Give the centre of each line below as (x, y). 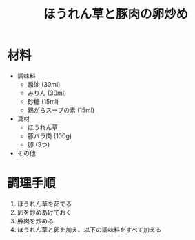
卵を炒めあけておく (44, 212)
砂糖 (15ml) (43, 101)
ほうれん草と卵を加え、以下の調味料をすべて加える (89, 229)
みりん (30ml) (47, 93)
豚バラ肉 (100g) (50, 135)
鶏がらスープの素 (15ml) (61, 110)
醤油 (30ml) (44, 84)
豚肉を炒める (35, 221)
